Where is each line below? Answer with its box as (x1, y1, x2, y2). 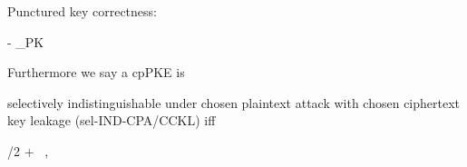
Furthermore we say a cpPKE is (7, 63, 185, 82)
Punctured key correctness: (7, 2, 157, 20)
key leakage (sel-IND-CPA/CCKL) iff (7, 111, 216, 130)
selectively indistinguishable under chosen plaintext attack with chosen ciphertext (7, 93, 461, 112)
